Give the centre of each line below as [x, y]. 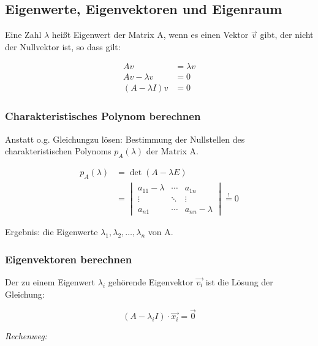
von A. [161, 232]
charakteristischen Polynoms [58, 151]
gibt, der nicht [287, 35]
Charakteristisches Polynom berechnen [103, 116]
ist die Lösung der [239, 281]
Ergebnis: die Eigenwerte [51, 232]
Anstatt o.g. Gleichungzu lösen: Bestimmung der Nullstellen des [125, 139]
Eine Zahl [23, 35]
